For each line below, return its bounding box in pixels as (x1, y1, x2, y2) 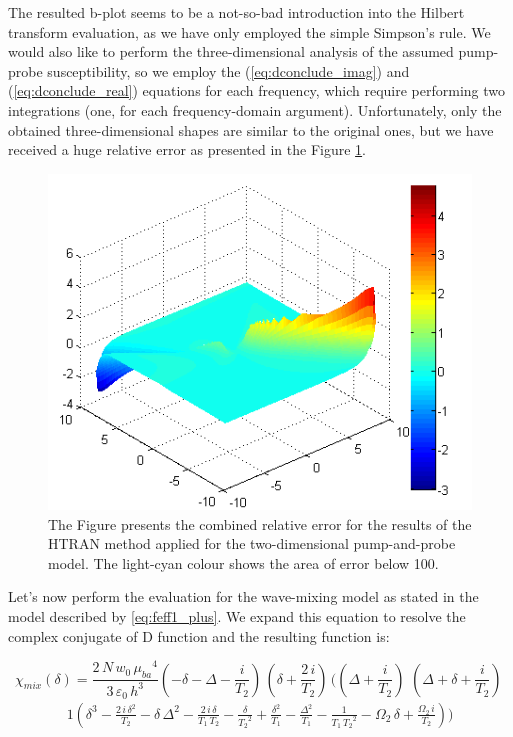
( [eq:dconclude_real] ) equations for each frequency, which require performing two (8, 80, 506, 101)
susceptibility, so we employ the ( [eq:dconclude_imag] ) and (47, 60, 410, 81)
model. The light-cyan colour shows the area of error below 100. (48, 552, 439, 573)
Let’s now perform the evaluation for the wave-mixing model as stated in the (8, 586, 479, 607)
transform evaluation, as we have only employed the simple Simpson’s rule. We (8, 21, 491, 42)
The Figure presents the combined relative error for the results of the (48, 513, 472, 534)
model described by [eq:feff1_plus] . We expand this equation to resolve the (8, 606, 466, 627)
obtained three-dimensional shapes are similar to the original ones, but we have (8, 119, 494, 140)
